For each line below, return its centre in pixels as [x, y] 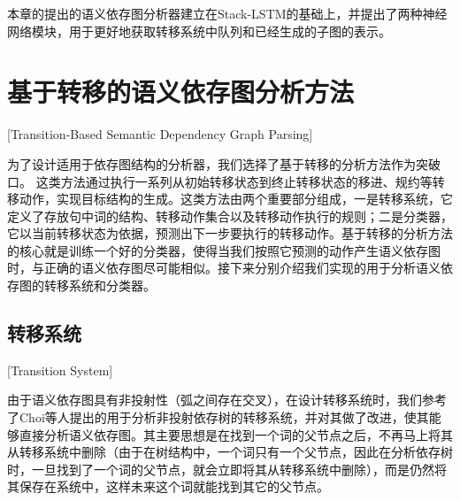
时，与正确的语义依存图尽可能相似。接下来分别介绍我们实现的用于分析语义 [224, 268]
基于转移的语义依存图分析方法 [181, 92]
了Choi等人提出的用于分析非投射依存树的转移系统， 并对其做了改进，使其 [218, 417]
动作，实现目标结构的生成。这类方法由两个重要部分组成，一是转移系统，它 [236, 199]
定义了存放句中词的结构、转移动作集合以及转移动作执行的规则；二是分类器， [230, 216]
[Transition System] [60, 370]
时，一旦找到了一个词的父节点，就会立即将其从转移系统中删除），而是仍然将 [227, 469]
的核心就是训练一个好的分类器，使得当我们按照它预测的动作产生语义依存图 [224, 250]
